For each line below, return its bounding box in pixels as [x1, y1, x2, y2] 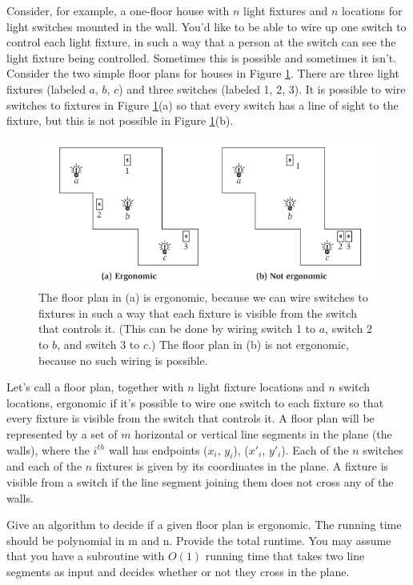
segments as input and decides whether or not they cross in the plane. [6, 563, 350, 579]
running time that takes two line [205, 547, 365, 564]
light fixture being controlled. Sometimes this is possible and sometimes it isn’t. [6, 49, 397, 66]
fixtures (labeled [6, 80, 86, 97]
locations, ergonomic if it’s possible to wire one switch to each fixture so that [6, 394, 384, 411]
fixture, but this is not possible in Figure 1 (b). [6, 112, 234, 129]
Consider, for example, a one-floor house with [6, 2, 230, 18]
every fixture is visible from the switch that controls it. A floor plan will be [6, 410, 375, 427]
